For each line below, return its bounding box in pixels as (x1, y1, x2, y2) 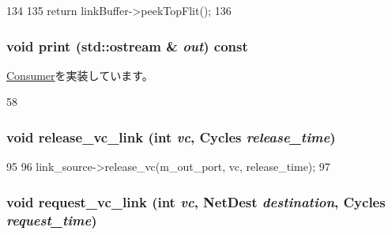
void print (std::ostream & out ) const (6, 36, 248, 55)
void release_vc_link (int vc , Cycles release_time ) (6, 127, 336, 146)
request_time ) (6, 210, 97, 229)
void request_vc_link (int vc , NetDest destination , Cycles (6, 191, 386, 211)
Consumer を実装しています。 (6, 66, 153, 83)
